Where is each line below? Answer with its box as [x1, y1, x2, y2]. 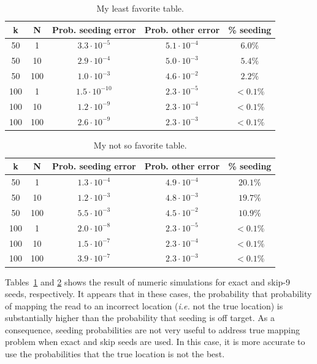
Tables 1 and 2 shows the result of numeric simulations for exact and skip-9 [5, 275, 290, 288]
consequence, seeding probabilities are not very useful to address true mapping [5, 323, 300, 336]
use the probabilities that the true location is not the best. [5, 347, 225, 360]
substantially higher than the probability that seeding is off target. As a [5, 311, 275, 324]
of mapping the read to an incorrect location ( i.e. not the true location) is [5, 299, 283, 312]
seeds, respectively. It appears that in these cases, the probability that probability [5, 287, 312, 300]
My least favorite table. [96, 2, 184, 14]
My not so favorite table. [93, 138, 187, 151]
